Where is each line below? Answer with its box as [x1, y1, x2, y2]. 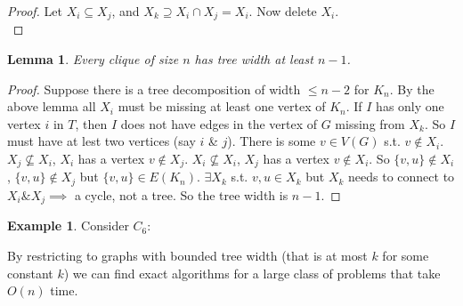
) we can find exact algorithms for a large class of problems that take [63, 263, 441, 282]
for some [382, 246, 429, 264]
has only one [376, 97, 444, 116]
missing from [335, 114, 405, 133]
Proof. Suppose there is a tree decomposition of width [7, 79, 301, 98]
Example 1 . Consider [7, 216, 129, 235]
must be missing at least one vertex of [118, 97, 326, 116]
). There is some [227, 132, 316, 150]
